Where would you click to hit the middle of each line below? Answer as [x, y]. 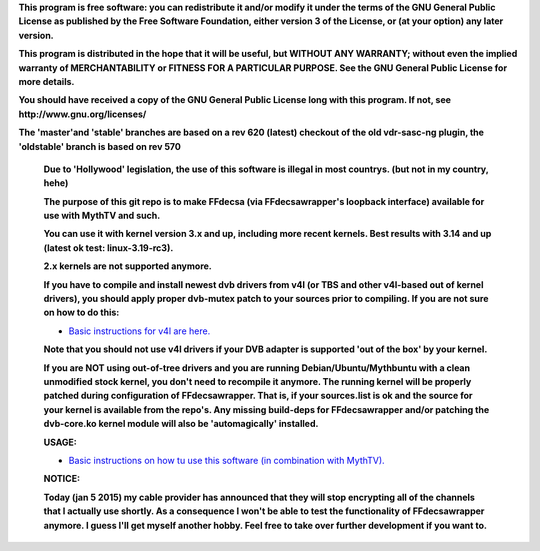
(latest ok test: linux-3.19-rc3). [108, 247]
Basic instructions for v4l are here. [139, 331]
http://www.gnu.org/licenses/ [82, 114]
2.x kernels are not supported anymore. [127, 266]
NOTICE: [61, 479]
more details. [46, 81]
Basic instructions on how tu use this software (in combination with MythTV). [226, 460]
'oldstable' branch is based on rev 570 [100, 146]
